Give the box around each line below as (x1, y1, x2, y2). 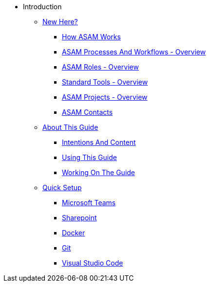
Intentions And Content (62, 138, 136, 146)
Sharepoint (62, 214, 97, 222)
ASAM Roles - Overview (62, 63, 139, 71)
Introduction (23, 2, 62, 11)
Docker (62, 229, 85, 237)
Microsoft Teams (62, 198, 116, 207)
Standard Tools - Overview (62, 78, 148, 86)
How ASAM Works (62, 33, 121, 41)
